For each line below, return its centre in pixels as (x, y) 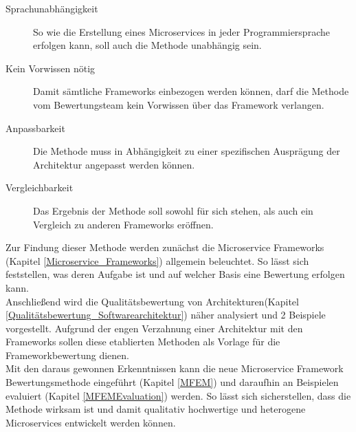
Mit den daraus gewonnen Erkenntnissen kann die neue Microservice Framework (175, 368)
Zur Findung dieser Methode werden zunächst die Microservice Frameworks (165, 247)
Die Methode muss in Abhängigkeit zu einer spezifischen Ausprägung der (187, 151)
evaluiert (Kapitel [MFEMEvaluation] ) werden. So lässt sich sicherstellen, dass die (178, 395)
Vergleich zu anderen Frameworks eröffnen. (123, 224)
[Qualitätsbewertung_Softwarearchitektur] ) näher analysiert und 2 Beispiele (166, 315)
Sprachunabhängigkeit (52, 8)
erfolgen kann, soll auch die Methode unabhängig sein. (147, 45)
